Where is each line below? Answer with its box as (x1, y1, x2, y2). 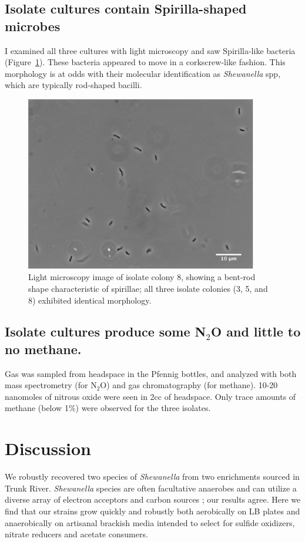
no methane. (5, 339, 82, 358)
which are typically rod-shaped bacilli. (5, 79, 142, 91)
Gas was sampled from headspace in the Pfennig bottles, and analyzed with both (5, 367, 297, 379)
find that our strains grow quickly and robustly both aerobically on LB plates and (5, 504, 300, 517)
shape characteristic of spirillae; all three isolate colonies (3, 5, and (28, 282, 268, 294)
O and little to (211, 322, 301, 341)
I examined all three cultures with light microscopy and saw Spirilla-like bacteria (5, 44, 296, 56)
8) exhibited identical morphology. (28, 294, 152, 306)
